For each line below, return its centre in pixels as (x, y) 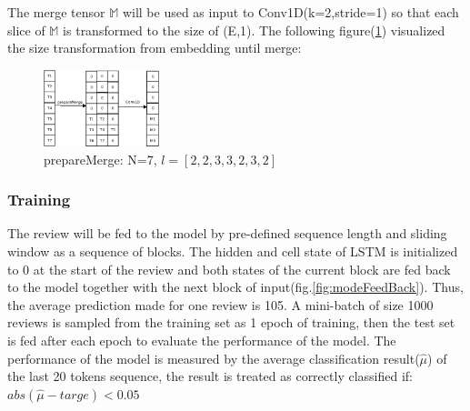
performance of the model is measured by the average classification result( (214, 358)
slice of (26, 30)
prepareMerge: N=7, (100, 159)
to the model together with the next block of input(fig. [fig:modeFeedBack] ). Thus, (235, 287)
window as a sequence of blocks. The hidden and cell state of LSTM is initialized (233, 251)
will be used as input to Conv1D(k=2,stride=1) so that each (290, 12)
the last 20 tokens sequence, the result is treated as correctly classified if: (210, 376)
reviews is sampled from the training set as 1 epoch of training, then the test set (231, 322)
